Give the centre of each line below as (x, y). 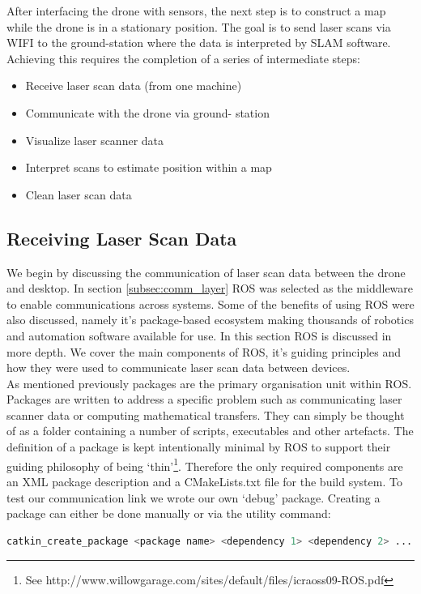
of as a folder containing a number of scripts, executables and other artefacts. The (210, 431)
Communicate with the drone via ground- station (147, 112)
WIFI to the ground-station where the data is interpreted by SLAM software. (199, 43)
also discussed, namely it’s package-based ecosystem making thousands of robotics (210, 320)
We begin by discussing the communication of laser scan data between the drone (206, 272)
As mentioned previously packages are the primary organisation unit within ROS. (209, 383)
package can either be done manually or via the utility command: (169, 513)
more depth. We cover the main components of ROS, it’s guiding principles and (204, 351)
